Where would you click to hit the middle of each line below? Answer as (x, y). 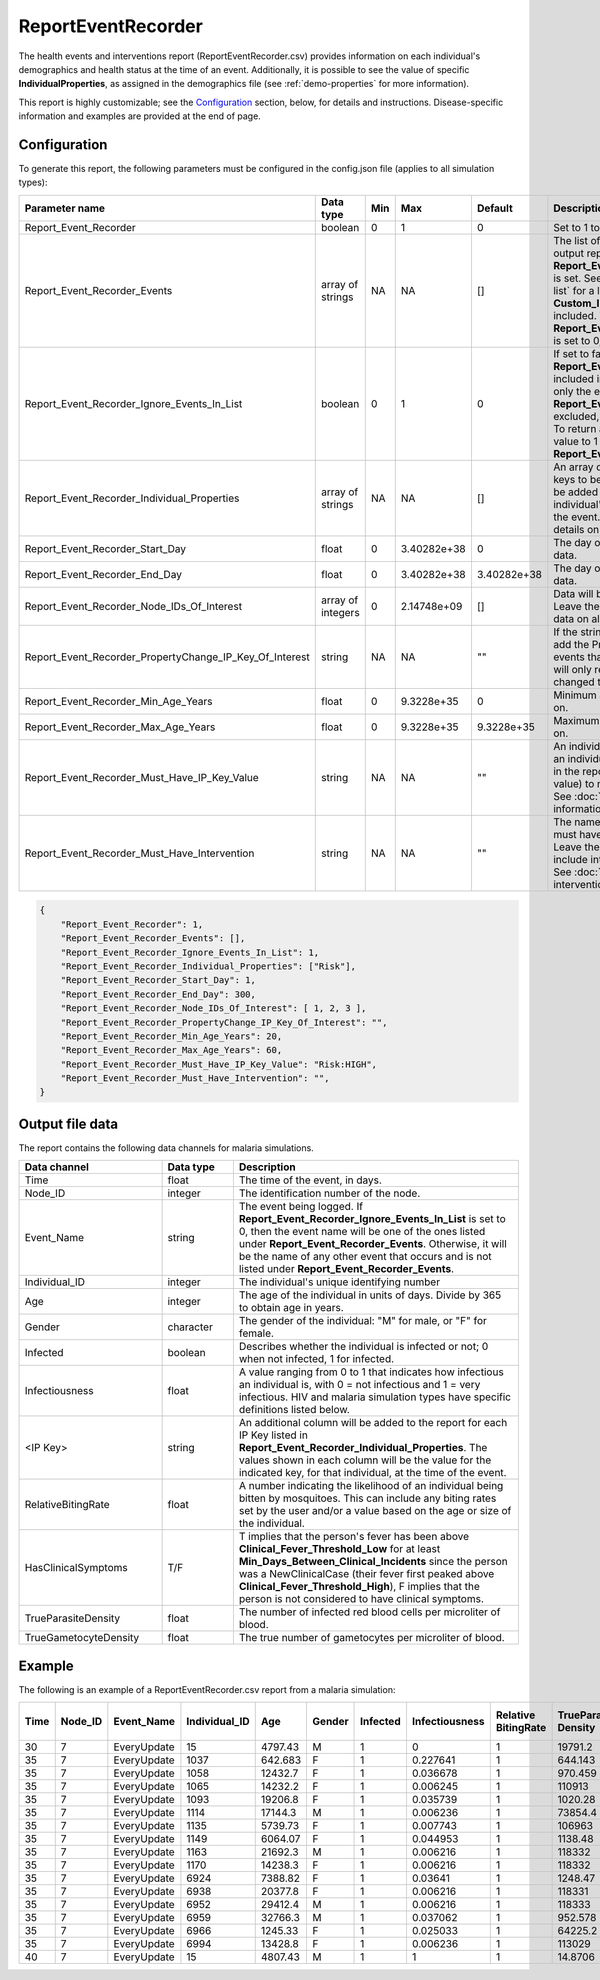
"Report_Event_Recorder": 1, (132, 924)
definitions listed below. (294, 1410)
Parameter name (64, 208)
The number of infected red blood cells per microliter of (369, 1612)
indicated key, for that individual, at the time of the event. (372, 1473)
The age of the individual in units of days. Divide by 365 (370, 1295)
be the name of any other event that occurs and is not (365, 1257)
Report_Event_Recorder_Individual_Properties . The (363, 1448)
